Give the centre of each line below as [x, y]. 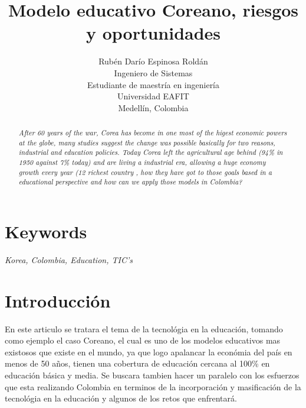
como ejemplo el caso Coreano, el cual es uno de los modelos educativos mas [143, 340]
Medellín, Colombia [153, 107]
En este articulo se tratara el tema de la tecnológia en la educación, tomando [144, 328]
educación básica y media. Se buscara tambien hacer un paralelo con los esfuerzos [152, 375]
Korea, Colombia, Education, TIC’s [69, 259]
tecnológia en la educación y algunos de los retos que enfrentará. [121, 398]
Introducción [58, 300]
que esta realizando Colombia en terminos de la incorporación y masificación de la [153, 386]
